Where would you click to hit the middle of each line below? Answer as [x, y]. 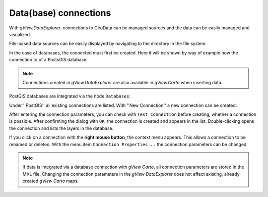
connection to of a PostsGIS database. [48, 60]
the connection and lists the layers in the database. [61, 128]
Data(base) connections [60, 13]
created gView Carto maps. [51, 181]
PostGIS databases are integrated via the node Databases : [70, 96]
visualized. [20, 34]
